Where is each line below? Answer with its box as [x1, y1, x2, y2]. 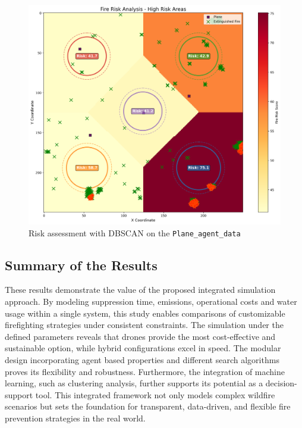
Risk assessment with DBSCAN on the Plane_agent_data [29, 226, 241, 239]
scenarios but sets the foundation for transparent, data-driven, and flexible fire [5, 400, 291, 413]
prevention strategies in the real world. [5, 411, 146, 424]
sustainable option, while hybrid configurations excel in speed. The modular [5, 342, 281, 354]
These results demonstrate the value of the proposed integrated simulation [5, 283, 276, 296]
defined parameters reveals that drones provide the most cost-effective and [5, 330, 276, 342]
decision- [265, 377, 297, 389]
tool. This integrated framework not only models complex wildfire [35, 388, 275, 401]
